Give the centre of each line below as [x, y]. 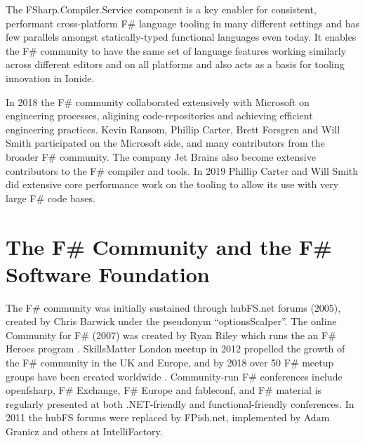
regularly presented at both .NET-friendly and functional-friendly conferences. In [180, 403]
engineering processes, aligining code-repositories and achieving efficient [159, 115]
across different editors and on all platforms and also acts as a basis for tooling [175, 64]
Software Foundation [108, 273]
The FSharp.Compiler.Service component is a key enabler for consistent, [161, 9]
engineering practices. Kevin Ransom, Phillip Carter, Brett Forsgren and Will [173, 129]
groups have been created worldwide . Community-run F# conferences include [174, 376]
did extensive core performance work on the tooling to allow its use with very [172, 184]
